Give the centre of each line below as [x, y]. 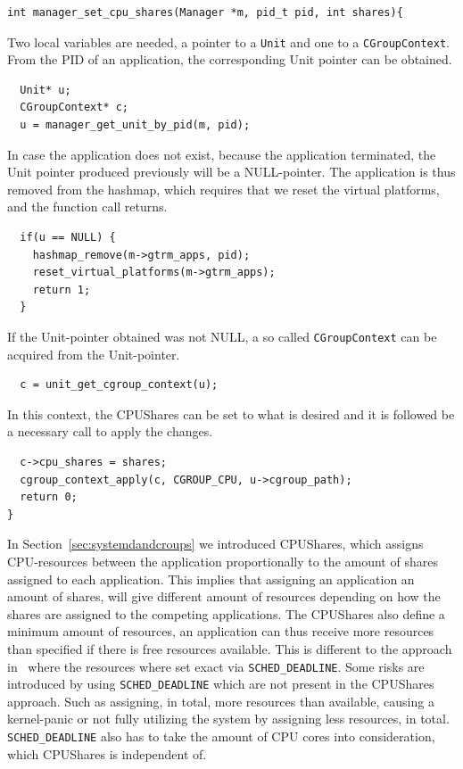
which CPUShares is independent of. [107, 753]
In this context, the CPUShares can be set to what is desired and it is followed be [231, 413]
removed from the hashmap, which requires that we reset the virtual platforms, [223, 189]
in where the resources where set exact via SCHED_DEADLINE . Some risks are [216, 666]
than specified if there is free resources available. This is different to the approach [230, 648]
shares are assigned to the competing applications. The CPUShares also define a [226, 613]
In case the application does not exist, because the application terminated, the [222, 154]
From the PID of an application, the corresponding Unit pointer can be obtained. [230, 59]
